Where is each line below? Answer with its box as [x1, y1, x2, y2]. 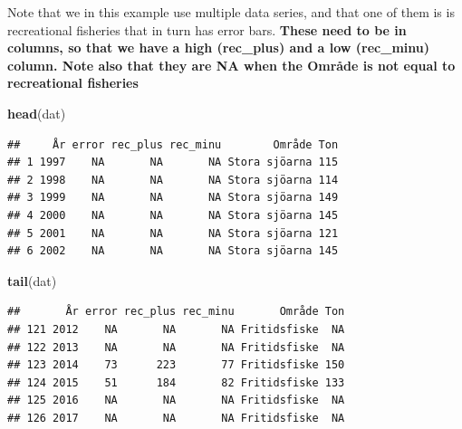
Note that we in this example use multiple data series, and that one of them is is [7, 3, 455, 21]
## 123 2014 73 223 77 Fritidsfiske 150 [7, 358, 345, 372]
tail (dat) [7, 271, 57, 290]
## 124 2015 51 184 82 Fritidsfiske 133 [7, 376, 345, 389]
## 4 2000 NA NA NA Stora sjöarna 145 [7, 208, 339, 222]
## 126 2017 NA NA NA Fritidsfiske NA [7, 411, 345, 424]
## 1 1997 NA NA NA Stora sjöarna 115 [7, 156, 339, 169]
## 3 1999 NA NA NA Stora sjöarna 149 [7, 191, 339, 205]
